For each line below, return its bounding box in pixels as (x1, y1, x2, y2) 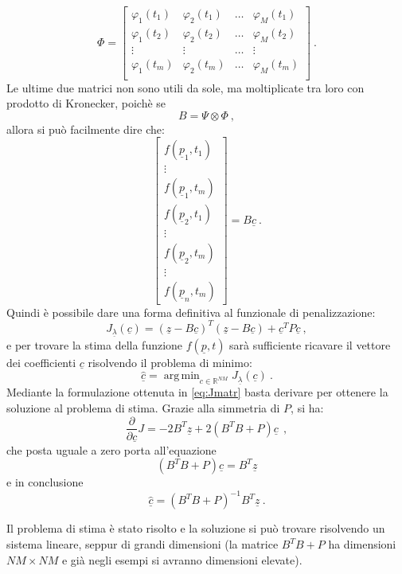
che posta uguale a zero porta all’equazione (6, 441, 217, 458)
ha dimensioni (328, 536, 396, 553)
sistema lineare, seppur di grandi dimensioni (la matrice (6, 536, 279, 553)
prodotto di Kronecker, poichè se (6, 95, 166, 111)
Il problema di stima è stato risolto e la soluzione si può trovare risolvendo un (6, 520, 385, 537)
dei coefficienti (6, 353, 76, 370)
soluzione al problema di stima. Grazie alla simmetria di (6, 399, 280, 416)
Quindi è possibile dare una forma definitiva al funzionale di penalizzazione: (6, 303, 376, 320)
